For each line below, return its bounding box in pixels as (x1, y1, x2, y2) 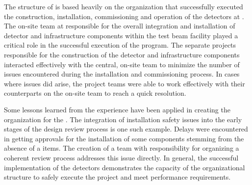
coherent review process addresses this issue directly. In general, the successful (4, 152, 239, 162)
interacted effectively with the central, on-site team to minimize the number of (4, 59, 240, 69)
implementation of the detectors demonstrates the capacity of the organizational (4, 162, 245, 172)
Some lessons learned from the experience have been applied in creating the (4, 104, 230, 114)
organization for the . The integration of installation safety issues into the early (4, 114, 242, 124)
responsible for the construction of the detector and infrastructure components (4, 49, 240, 59)
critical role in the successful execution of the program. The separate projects (4, 40, 236, 50)
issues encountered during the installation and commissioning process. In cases (4, 69, 240, 79)
